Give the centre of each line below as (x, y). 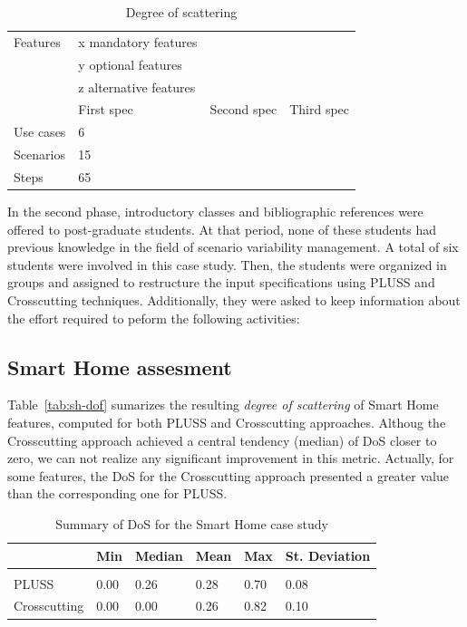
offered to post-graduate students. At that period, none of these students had (222, 229)
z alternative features (137, 87)
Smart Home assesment (120, 367)
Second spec (243, 109)
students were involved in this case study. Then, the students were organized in (227, 264)
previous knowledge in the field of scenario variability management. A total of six (233, 247)
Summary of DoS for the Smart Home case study (192, 523)
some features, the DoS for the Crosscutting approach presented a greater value (228, 475)
